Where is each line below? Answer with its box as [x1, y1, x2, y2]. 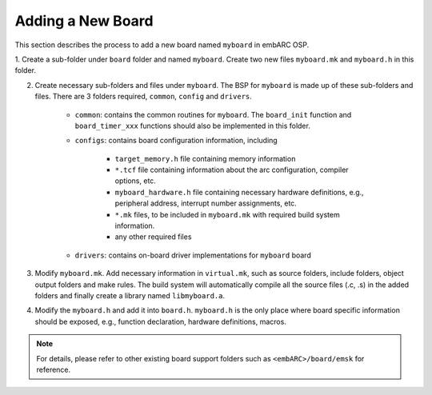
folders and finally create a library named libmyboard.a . [34, 290, 226, 300]
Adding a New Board [14, 12, 154, 30]
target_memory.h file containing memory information [114, 154, 296, 163]
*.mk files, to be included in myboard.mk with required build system [114, 209, 340, 219]
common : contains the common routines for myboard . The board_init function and [74, 110, 352, 119]
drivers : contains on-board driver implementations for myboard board [74, 250, 311, 260]
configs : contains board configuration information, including [74, 136, 278, 146]
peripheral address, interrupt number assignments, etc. [114, 198, 298, 208]
